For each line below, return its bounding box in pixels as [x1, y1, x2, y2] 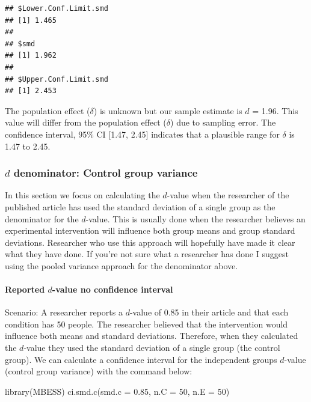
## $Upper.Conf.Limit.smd [5, 75, 108, 84]
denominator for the [5, 212, 79, 225]
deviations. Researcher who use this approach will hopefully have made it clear [5, 236, 295, 248]
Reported [5, 283, 45, 296]
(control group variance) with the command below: [5, 365, 192, 377]
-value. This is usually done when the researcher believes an [85, 212, 306, 225]
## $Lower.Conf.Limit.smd [5, 4, 108, 13]
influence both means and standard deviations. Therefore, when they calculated [5, 329, 298, 342]
